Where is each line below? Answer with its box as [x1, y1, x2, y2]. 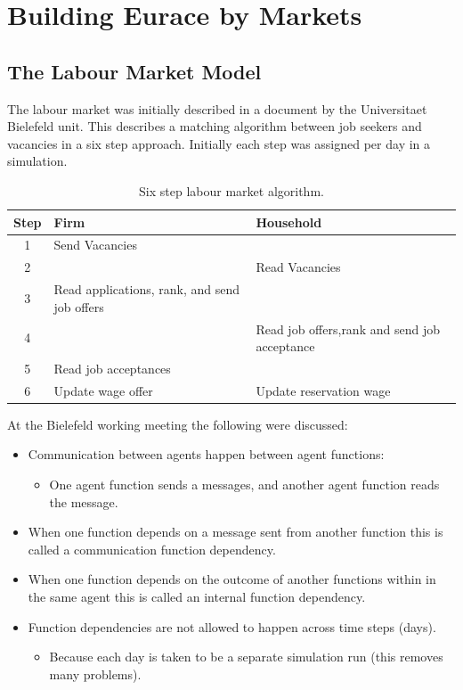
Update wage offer [53, 381, 153, 399]
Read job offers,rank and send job [256, 319, 440, 338]
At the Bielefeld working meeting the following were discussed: [7, 415, 348, 433]
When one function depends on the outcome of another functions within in [28, 570, 436, 588]
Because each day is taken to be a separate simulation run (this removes [49, 647, 443, 666]
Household [256, 212, 322, 231]
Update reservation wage [256, 381, 391, 399]
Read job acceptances [53, 358, 171, 377]
